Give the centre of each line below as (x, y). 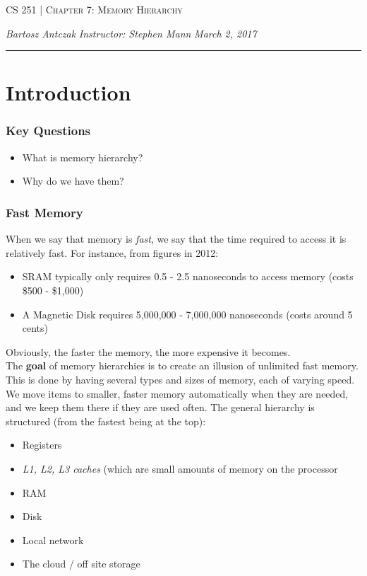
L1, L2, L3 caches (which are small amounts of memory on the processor (180, 468)
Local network (53, 540)
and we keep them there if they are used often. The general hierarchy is (160, 407)
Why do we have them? (73, 181)
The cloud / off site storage (81, 564)
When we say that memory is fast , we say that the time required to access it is (176, 239)
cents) (35, 328)
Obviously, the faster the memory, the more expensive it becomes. (148, 351)
